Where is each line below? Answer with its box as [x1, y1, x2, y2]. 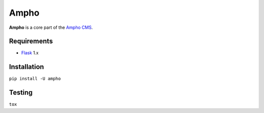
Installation [9, 63, 44, 71]
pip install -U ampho [9, 76, 61, 82]
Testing [9, 89, 33, 97]
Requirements [9, 37, 53, 45]
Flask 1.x [21, 50, 39, 56]
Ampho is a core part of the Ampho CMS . [9, 24, 93, 30]
